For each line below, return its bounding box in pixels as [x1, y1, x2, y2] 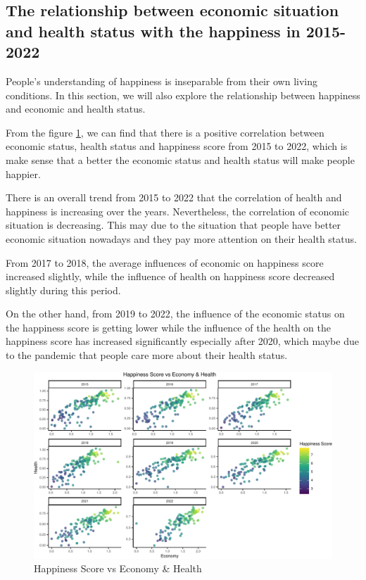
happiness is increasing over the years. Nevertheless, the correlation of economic [6, 203, 349, 218]
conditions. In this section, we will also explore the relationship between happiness [6, 87, 360, 102]
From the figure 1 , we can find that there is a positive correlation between [6, 125, 324, 139]
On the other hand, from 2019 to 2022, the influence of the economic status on [6, 306, 345, 321]
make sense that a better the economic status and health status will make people [6, 152, 355, 167]
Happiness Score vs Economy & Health [34, 561, 202, 576]
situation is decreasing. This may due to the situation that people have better [6, 217, 341, 232]
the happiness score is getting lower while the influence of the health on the [6, 320, 331, 334]
